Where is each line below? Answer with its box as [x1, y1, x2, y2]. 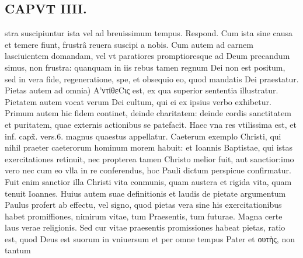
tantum [5, 244, 31, 256]
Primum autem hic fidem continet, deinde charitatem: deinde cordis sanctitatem [5, 107, 291, 119]
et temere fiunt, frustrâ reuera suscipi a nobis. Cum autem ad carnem [5, 38, 253, 50]
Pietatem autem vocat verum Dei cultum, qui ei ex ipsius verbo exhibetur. [5, 95, 271, 107]
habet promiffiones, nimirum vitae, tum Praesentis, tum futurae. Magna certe [5, 210, 283, 222]
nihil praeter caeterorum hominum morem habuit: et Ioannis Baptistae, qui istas [5, 141, 293, 154]
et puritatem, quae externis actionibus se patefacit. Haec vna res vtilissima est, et [5, 118, 297, 130]
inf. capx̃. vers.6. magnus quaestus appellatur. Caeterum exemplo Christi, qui [5, 130, 281, 142]
